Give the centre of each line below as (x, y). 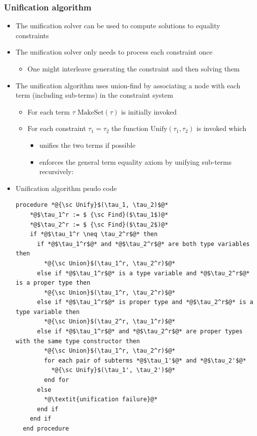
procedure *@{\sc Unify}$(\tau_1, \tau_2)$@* (92, 205)
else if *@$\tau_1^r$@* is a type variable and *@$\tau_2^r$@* (143, 273)
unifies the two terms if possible (87, 145)
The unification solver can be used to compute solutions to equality (118, 26)
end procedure (46, 429)
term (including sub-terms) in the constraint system (94, 95)
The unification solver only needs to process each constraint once (114, 52)
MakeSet (91, 112)
